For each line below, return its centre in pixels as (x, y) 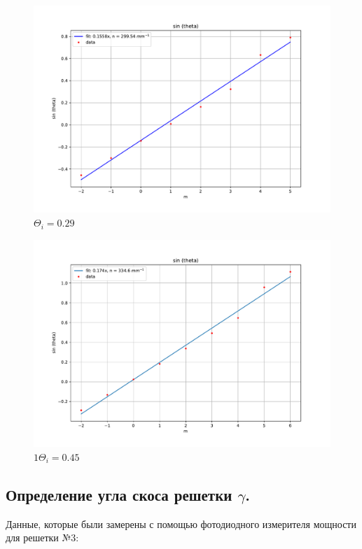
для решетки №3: (42, 537)
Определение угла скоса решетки (119, 494)
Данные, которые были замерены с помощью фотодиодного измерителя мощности (181, 523)
